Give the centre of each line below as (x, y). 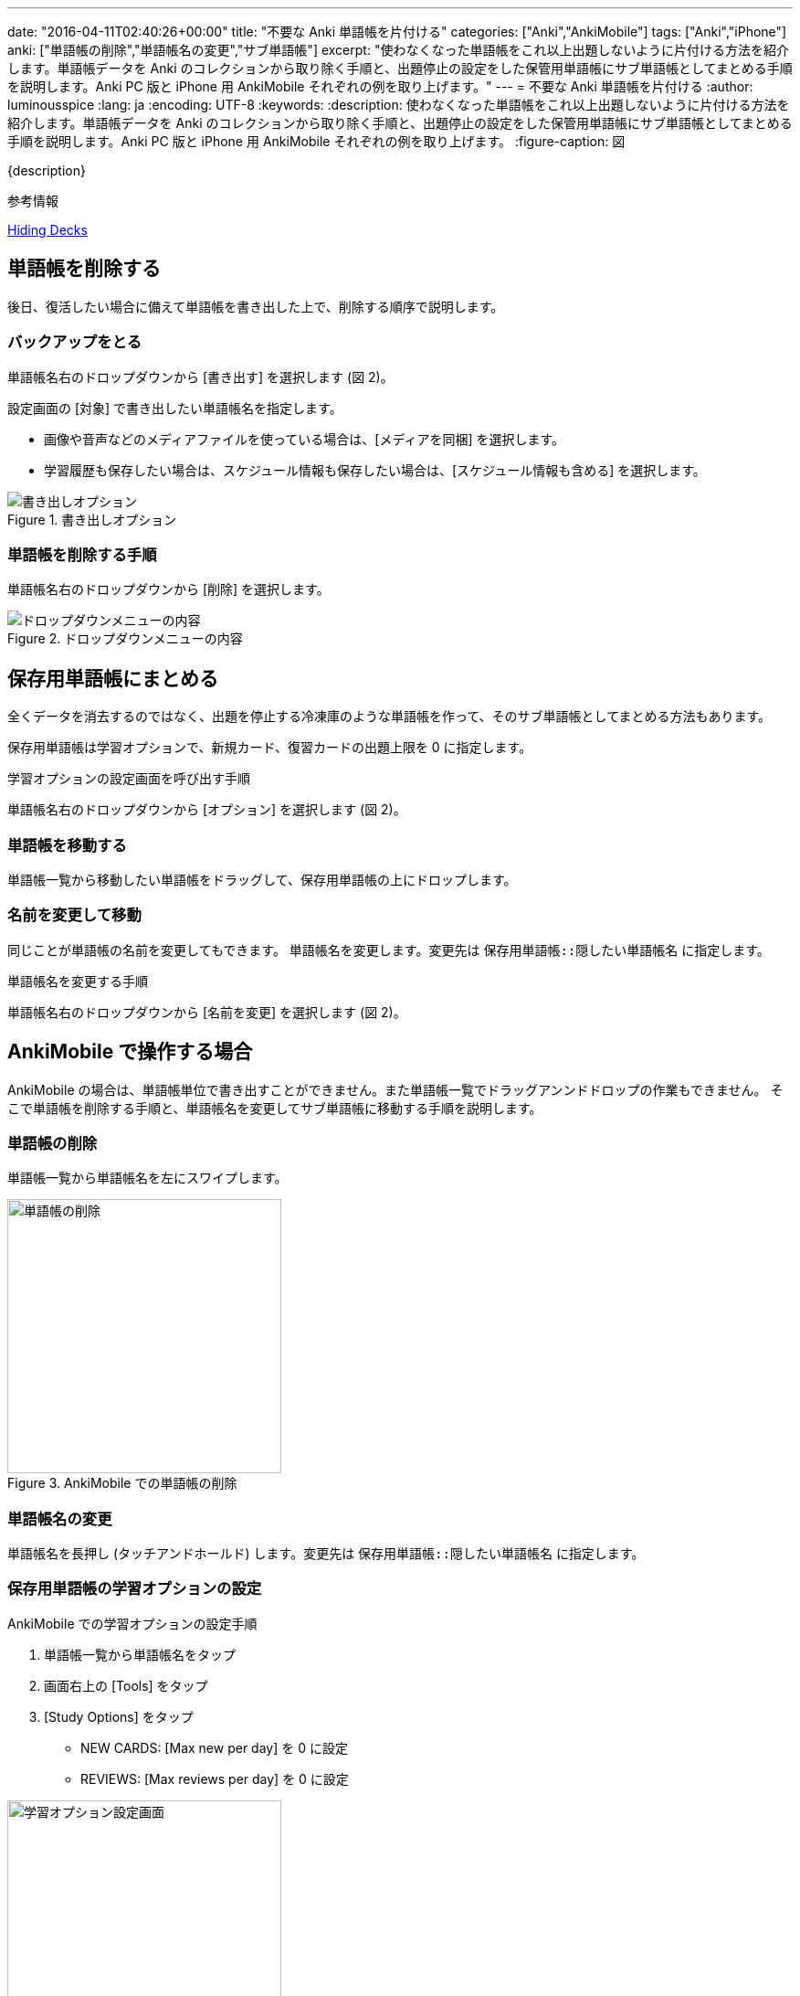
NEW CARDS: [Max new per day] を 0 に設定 (214, 1747)
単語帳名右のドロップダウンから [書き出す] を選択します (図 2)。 (200, 377)
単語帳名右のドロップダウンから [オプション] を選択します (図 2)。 (207, 810)
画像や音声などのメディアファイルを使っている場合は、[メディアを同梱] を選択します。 (305, 439)
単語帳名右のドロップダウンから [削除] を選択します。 (168, 589)
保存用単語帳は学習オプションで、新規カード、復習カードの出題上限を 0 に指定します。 (270, 748)
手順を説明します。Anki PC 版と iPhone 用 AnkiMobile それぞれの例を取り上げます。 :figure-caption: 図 (316, 141)
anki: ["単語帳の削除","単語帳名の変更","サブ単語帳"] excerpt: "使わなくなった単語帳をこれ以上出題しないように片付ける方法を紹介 (399, 50)
